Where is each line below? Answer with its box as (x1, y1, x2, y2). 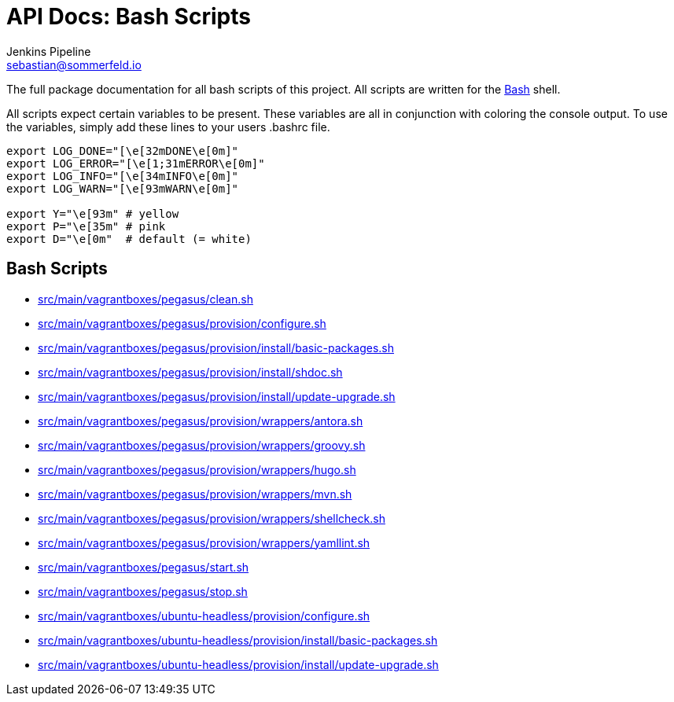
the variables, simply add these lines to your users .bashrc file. (6, 119, 330, 134)
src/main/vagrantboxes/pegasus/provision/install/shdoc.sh (38, 365, 343, 379)
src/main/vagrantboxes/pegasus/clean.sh (38, 292, 253, 306)
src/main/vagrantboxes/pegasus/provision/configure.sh (38, 316, 326, 330)
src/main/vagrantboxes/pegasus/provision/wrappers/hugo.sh (38, 462, 356, 476)
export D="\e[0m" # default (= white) (6, 232, 252, 245)
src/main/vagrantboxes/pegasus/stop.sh (38, 584, 248, 598)
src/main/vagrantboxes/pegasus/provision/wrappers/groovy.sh (38, 438, 366, 452)
